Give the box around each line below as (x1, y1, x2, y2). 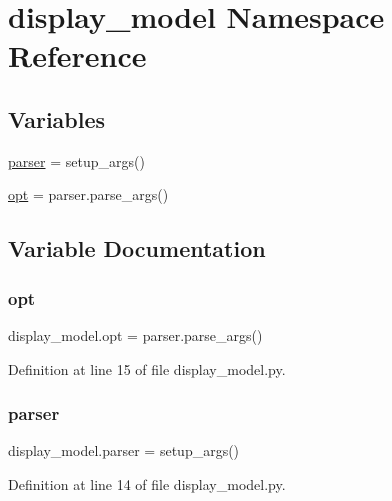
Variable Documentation (8, 233, 266, 264)
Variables (8, 103, 106, 134)
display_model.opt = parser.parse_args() (8, 324, 263, 345)
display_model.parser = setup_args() (8, 440, 240, 461)
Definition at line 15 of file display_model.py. (8, 358, 286, 379)
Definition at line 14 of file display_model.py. (8, 473, 286, 494)
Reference (8, 35, 147, 76)
